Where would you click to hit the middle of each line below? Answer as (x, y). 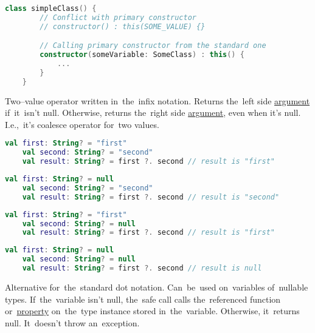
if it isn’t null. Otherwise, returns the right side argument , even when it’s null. (153, 113)
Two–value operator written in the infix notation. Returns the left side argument (157, 100)
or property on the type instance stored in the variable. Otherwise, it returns (152, 311)
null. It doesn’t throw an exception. (72, 322)
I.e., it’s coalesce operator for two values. (82, 124)
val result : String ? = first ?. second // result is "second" (151, 197)
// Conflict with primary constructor (118, 17)
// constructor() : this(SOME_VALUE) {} (123, 26)
